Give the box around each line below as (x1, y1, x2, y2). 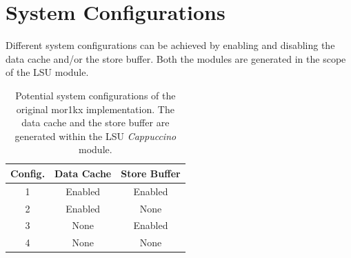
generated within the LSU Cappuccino (14, 128, 177, 143)
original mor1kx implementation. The (16, 101, 174, 116)
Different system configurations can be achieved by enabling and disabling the (6, 38, 335, 52)
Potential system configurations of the (15, 88, 176, 102)
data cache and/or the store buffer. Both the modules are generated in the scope (6, 51, 346, 66)
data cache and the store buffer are (21, 115, 170, 130)
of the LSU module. (6, 65, 89, 79)
